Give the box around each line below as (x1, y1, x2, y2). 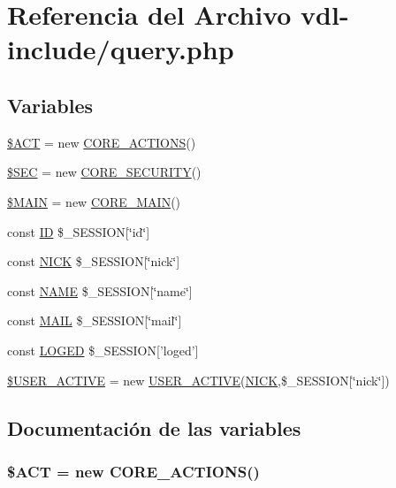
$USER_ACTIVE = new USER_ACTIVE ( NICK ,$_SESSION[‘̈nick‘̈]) (7, 370, 390, 389)
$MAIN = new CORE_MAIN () (7, 192, 181, 210)
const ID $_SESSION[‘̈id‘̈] (7, 222, 150, 240)
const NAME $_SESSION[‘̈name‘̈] (7, 281, 193, 300)
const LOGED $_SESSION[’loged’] (7, 340, 199, 359)
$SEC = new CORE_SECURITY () (7, 163, 202, 181)
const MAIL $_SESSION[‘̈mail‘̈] (7, 311, 182, 330)
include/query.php (7, 31, 234, 67)
